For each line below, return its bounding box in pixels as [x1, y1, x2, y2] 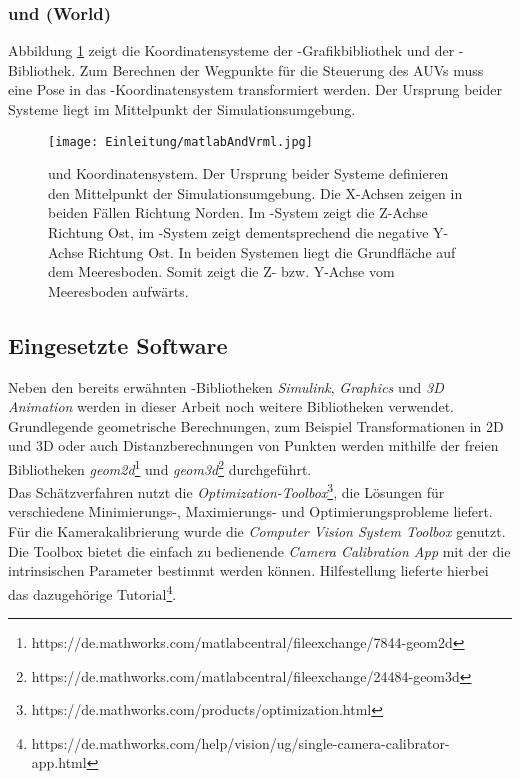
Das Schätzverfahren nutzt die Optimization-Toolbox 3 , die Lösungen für [8, 479, 445, 502]
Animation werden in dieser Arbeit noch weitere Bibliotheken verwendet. [8, 396, 454, 417]
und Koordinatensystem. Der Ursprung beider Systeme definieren [48, 163, 449, 184]
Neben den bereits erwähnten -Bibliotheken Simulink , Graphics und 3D [8, 376, 444, 397]
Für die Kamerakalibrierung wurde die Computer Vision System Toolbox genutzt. [8, 521, 506, 542]
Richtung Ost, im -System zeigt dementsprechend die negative [48, 222, 429, 243]
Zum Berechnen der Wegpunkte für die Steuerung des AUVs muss [79, 59, 484, 80]
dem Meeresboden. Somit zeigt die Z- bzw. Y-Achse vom [48, 261, 395, 282]
